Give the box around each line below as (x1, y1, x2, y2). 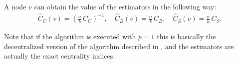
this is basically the (157, 31, 216, 42)
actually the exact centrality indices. (4, 51, 115, 61)
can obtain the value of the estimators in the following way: (34, 1, 217, 11)
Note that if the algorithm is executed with (4, 31, 136, 42)
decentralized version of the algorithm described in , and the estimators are (4, 41, 234, 51)
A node (4, 1, 26, 11)
